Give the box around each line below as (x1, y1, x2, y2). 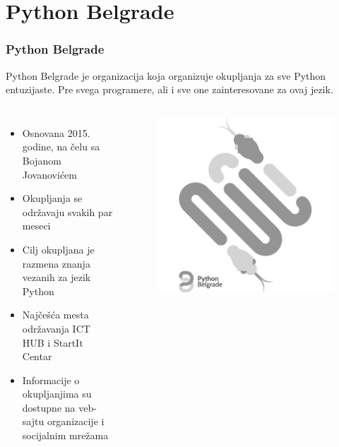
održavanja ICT (22, 321, 90, 335)
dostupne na (22, 400, 76, 415)
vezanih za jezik (22, 270, 91, 285)
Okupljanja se (22, 191, 83, 205)
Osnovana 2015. (22, 125, 90, 140)
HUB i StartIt (22, 335, 83, 350)
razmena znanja (22, 256, 90, 270)
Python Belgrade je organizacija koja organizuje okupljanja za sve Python (6, 68, 326, 83)
